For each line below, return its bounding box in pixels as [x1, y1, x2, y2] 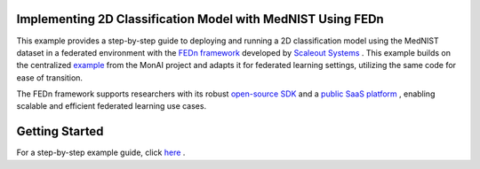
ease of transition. [16, 72, 84, 83]
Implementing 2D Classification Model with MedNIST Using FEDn [16, 12, 384, 27]
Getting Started [16, 124, 104, 139]
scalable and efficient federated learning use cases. [16, 101, 207, 111]
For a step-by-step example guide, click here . [16, 147, 186, 158]
